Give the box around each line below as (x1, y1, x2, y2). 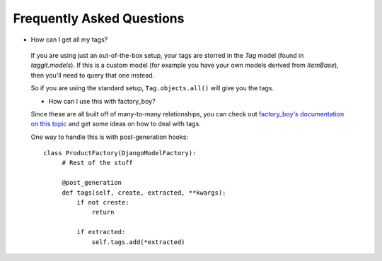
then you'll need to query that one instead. (30, 71, 155, 79)
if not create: (76, 198, 129, 207)
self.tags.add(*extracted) (91, 238, 185, 246)
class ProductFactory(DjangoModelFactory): (43, 149, 197, 157)
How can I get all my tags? (30, 35, 108, 44)
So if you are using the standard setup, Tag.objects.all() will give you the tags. (30, 84, 274, 92)
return (91, 208, 115, 217)
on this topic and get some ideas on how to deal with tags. (30, 120, 201, 128)
